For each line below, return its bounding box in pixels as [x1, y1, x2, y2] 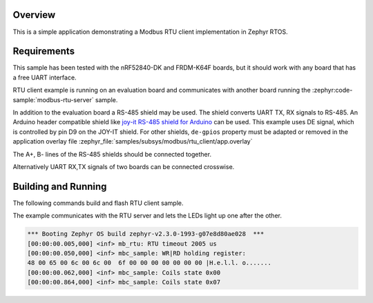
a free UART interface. [12, 73, 77, 81]
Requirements [12, 46, 75, 57]
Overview [12, 9, 56, 21]
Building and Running [12, 180, 107, 193]
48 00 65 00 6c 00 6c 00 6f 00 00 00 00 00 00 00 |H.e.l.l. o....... [27, 259, 272, 267]
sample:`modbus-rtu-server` [12, 95, 94, 104]
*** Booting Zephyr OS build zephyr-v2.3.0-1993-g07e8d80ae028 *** [27, 230, 265, 238]
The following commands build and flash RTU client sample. [12, 199, 184, 207]
